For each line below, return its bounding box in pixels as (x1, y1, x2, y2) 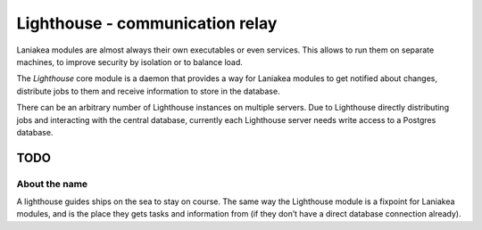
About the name (16, 177, 88, 190)
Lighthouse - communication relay (16, 13, 278, 33)
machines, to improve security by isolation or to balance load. (16, 56, 243, 67)
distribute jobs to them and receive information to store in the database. (16, 86, 280, 96)
